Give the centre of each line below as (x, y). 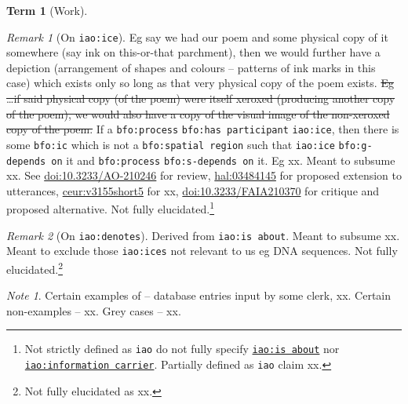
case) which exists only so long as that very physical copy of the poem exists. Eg (200, 83)
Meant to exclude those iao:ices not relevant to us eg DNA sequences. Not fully (202, 251)
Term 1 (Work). (47, 10)
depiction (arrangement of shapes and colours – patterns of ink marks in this (191, 67)
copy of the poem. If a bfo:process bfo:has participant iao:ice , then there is (203, 129)
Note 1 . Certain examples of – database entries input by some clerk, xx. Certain (199, 295)
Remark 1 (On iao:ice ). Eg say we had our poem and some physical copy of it (197, 36)
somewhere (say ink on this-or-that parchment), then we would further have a (193, 52)
